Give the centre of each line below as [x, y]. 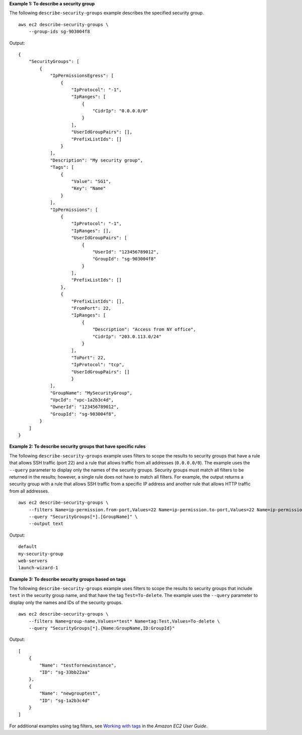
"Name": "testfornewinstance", [78, 665]
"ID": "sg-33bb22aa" [65, 672]
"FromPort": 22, [91, 308]
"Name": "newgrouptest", [70, 693]
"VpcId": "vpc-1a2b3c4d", [82, 400]
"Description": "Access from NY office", [144, 329]
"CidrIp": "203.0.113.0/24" [127, 337]
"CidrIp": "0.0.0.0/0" [120, 111]
